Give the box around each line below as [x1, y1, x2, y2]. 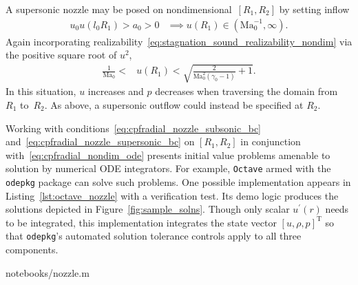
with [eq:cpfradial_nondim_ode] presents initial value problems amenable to [6, 147, 330, 162]
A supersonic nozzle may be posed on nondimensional [6, 2, 232, 16]
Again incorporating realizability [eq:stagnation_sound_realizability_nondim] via [6, 34, 352, 48]
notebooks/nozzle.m [6, 265, 89, 279]
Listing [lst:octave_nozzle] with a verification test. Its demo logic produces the [6, 188, 339, 202]
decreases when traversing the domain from [155, 84, 338, 98]
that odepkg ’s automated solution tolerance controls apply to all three [6, 229, 302, 243]
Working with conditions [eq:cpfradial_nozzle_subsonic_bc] [6, 120, 261, 135]
